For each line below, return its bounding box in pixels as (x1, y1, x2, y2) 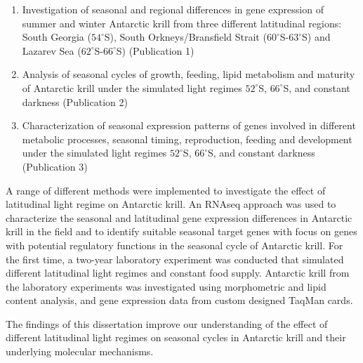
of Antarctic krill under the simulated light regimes (22, 80, 242, 95)
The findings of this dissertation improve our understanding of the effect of (6, 316, 328, 331)
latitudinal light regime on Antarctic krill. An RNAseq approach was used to (6, 197, 336, 211)
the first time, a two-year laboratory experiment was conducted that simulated (6, 251, 344, 266)
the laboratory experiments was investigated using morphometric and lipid (6, 279, 326, 293)
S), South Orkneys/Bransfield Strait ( (104, 29, 267, 44)
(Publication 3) (22, 159, 88, 173)
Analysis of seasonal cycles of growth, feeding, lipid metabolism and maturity (22, 67, 355, 81)
